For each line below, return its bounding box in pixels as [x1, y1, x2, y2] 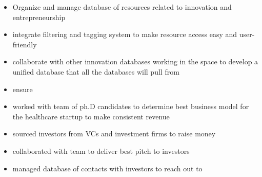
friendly [12, 39, 37, 49]
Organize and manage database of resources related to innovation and [12, 2, 232, 12]
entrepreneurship [12, 11, 66, 22]
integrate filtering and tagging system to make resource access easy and [12, 29, 237, 40]
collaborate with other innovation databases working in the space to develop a [12, 56, 258, 67]
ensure [12, 83, 33, 94]
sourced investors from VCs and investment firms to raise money [12, 128, 216, 139]
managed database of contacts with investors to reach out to [12, 163, 203, 173]
